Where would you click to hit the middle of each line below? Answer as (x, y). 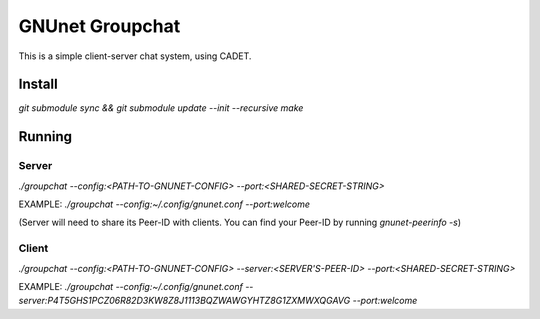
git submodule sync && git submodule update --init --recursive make (161, 108)
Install (38, 84)
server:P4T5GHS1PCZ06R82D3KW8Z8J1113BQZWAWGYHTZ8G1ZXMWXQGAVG (184, 301)
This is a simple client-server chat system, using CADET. (135, 56)
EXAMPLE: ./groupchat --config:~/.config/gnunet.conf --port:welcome (164, 204)
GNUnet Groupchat (99, 26)
